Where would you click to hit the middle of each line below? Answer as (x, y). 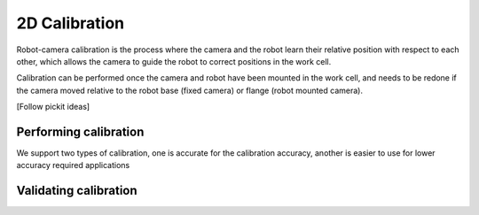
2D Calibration (71, 23)
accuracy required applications (73, 165)
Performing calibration (80, 131)
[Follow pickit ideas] (53, 107)
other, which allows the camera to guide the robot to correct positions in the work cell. (174, 61)
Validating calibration (77, 191)
